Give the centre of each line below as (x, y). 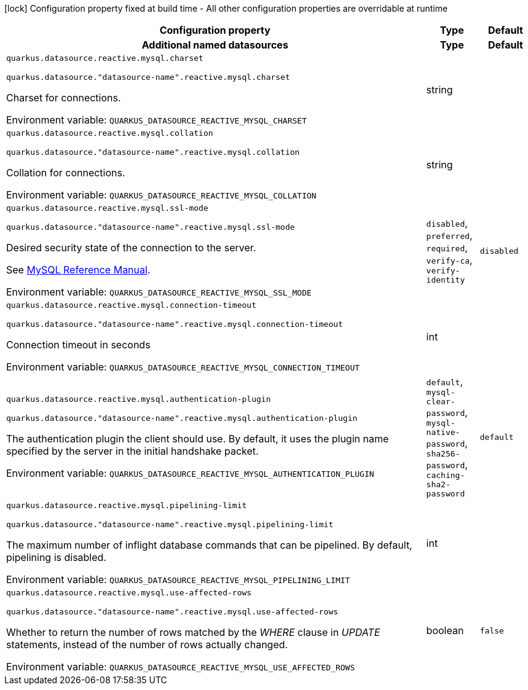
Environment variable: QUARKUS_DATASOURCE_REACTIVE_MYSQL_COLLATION (161, 195)
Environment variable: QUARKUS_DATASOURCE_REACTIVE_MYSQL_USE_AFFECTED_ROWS (181, 667)
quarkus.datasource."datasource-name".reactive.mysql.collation (153, 152)
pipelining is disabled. (56, 557)
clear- (441, 402)
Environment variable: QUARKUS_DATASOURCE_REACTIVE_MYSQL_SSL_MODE (159, 292)
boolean (445, 630)
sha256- (443, 454)
